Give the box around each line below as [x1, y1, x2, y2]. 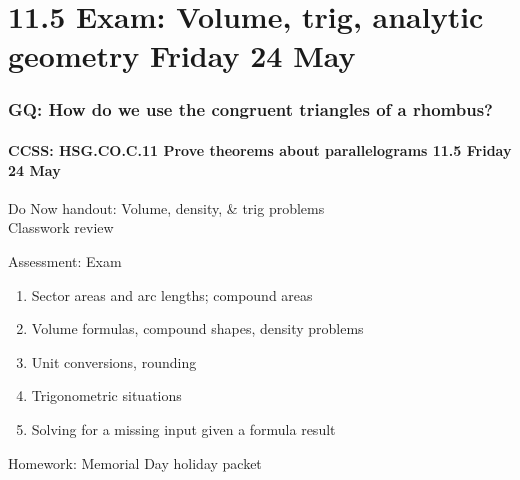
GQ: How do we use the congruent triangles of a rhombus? [8, 97, 493, 122]
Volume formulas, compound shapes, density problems [31, 318, 364, 339]
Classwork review [8, 217, 114, 238]
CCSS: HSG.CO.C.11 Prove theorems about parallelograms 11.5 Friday [8, 140, 512, 160]
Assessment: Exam [8, 250, 122, 271]
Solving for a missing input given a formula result [31, 418, 336, 439]
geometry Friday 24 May [8, 35, 356, 76]
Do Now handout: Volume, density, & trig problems [8, 197, 325, 218]
